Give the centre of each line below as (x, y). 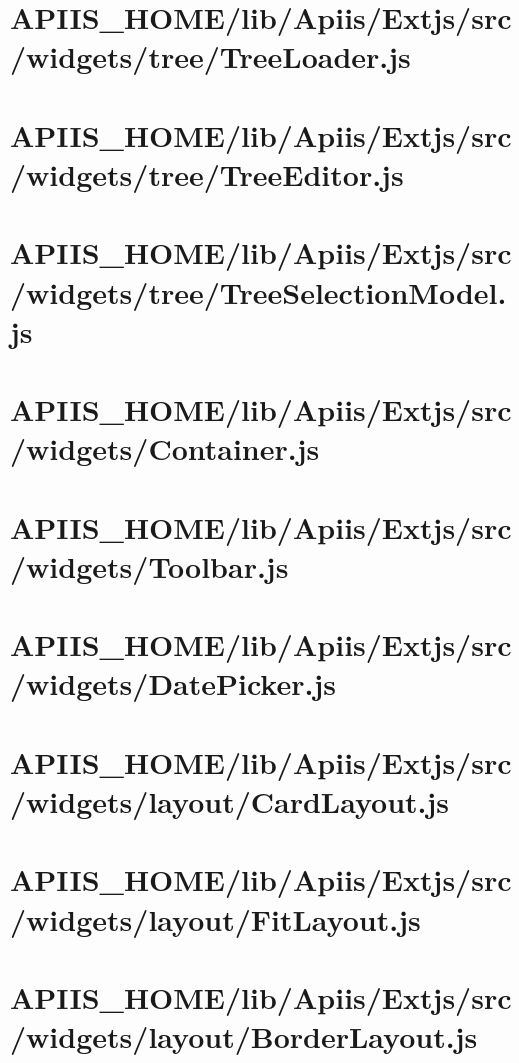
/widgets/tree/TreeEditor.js (207, 173)
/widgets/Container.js (165, 448)
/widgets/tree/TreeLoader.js (210, 56)
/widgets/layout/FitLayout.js (215, 918)
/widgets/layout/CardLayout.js (230, 800)
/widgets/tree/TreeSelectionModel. (258, 291)
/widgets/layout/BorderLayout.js (244, 1036)
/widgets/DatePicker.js (173, 683)
